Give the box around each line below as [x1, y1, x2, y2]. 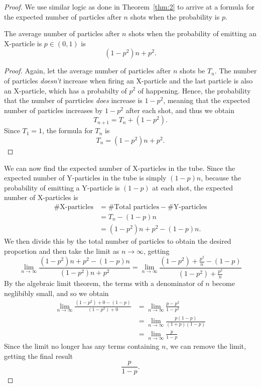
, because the [201, 172, 241, 183]
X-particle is [4, 38, 42, 48]
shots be [180, 65, 205, 76]
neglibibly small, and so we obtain [4, 287, 109, 298]
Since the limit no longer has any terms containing [4, 341, 160, 351]
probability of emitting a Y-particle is [4, 182, 120, 192]
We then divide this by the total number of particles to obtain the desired [4, 236, 231, 246]
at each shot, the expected [152, 182, 233, 192]
